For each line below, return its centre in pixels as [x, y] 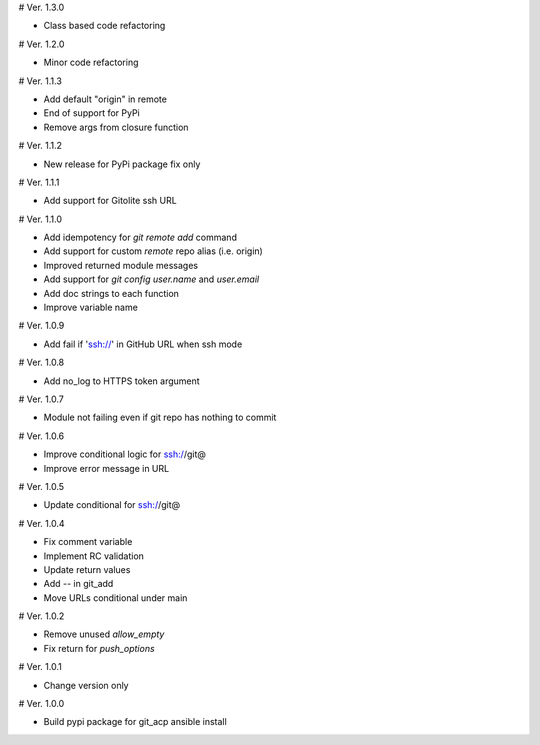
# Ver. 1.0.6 [41, 436]
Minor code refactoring [91, 62]
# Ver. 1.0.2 [41, 616]
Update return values [87, 569]
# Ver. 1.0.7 [41, 399]
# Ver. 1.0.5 [41, 486]
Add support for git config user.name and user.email [151, 279]
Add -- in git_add [78, 584]
